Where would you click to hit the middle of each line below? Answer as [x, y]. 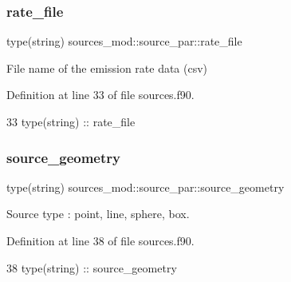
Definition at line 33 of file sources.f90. [100, 95]
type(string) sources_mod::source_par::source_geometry [145, 187]
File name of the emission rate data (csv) [107, 68]
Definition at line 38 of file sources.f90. [100, 240]
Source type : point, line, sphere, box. [98, 214]
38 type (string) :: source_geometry [92, 267]
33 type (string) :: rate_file [71, 121]
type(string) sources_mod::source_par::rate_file [124, 41]
